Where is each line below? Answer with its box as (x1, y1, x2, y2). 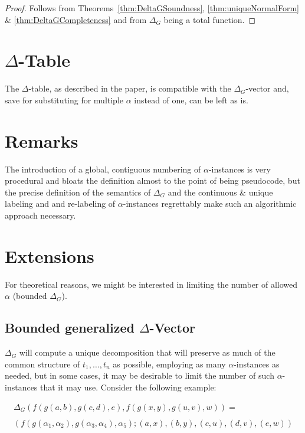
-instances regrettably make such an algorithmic (123, 197, 297, 210)
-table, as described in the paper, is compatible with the (28, 82, 231, 95)
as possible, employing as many (113, 357, 226, 370)
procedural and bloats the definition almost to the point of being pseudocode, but (5, 174, 300, 187)
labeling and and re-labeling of (5, 197, 116, 210)
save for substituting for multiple (5, 93, 123, 106)
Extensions (5, 243, 94, 268)
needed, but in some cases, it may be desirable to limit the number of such (5, 369, 274, 382)
